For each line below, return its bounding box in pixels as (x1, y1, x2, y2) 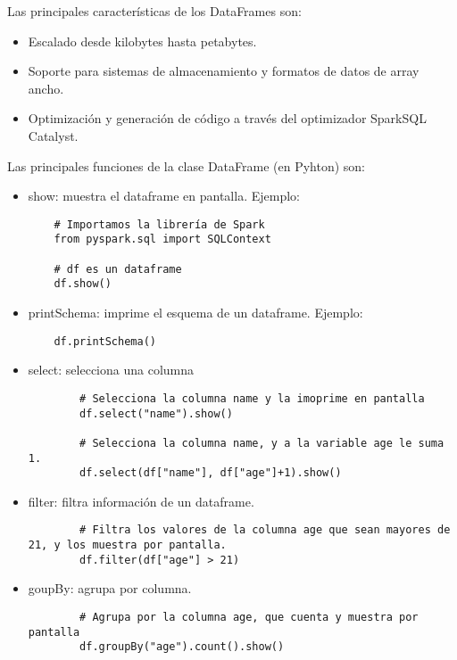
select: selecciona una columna (28, 360, 195, 379)
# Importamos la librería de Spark (54, 218, 265, 231)
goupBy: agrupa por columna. (28, 579, 192, 598)
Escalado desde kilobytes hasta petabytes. (28, 31, 257, 50)
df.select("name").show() (79, 407, 233, 420)
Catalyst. (28, 126, 79, 144)
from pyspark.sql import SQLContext (54, 233, 271, 246)
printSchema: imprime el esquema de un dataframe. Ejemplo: (28, 303, 363, 322)
